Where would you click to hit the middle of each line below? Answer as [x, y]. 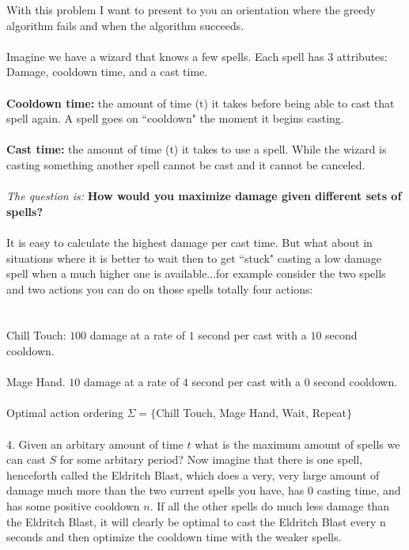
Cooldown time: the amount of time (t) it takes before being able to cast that [201, 102]
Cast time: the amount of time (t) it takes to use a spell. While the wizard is [197, 149]
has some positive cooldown [73, 506]
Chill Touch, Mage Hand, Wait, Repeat [252, 413]
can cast [26, 459]
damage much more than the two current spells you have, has [155, 490]
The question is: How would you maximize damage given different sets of [204, 196]
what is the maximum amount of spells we [297, 444]
